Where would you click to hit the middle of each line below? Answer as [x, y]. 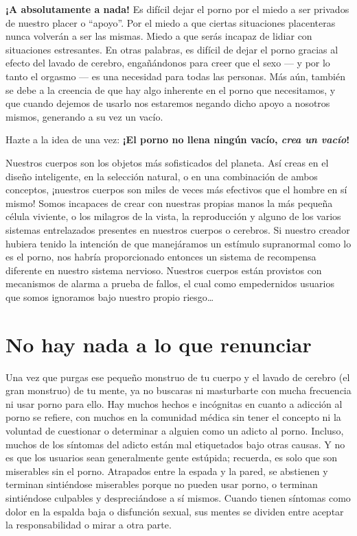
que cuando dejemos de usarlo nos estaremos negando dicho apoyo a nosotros [168, 103]
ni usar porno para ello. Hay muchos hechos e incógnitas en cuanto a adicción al [174, 403]
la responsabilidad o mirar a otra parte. [89, 525]
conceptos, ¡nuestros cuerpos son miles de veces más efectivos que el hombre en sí [176, 190]
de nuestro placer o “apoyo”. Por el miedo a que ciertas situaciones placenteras [171, 22]
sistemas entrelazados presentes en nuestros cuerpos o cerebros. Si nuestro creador [178, 229]
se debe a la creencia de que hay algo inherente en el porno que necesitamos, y [171, 89]
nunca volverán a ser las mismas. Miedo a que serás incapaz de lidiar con [159, 36]
